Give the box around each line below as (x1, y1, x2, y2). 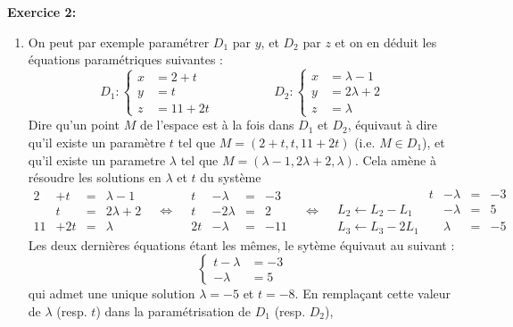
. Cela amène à (354, 150, 436, 169)
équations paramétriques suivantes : (28, 50, 223, 69)
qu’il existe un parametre (28, 150, 166, 169)
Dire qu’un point (28, 115, 120, 134)
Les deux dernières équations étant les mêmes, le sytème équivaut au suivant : (28, 235, 455, 254)
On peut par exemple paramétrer (28, 32, 210, 51)
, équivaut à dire (347, 115, 438, 134)
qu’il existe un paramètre (28, 132, 166, 151)
